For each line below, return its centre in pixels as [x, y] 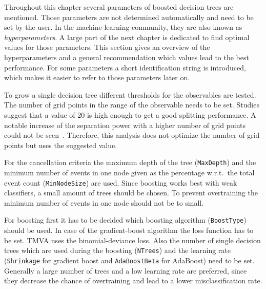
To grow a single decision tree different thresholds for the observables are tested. [130, 94]
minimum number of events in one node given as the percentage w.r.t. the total [129, 172]
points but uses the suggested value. [61, 145]
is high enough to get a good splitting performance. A [171, 114]
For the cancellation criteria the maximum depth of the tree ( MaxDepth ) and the [130, 162]
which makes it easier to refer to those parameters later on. [97, 77]
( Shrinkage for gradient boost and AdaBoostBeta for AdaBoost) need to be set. [129, 260]
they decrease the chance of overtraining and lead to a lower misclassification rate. [133, 281]
